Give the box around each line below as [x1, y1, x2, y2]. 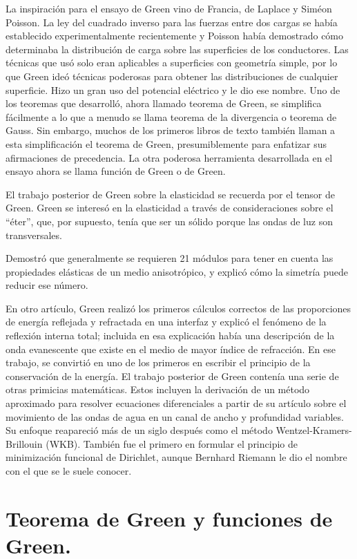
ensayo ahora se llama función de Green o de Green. [6, 164, 226, 178]
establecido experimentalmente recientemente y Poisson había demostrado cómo [6, 28, 344, 43]
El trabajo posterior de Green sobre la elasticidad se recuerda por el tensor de [6, 187, 336, 201]
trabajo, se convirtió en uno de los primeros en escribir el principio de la [6, 355, 311, 370]
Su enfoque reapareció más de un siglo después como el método [6, 423, 273, 437]
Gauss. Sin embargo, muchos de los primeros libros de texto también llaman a [6, 123, 336, 138]
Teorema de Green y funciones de [6, 504, 333, 532]
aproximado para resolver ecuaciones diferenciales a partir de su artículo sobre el [6, 396, 347, 410]
